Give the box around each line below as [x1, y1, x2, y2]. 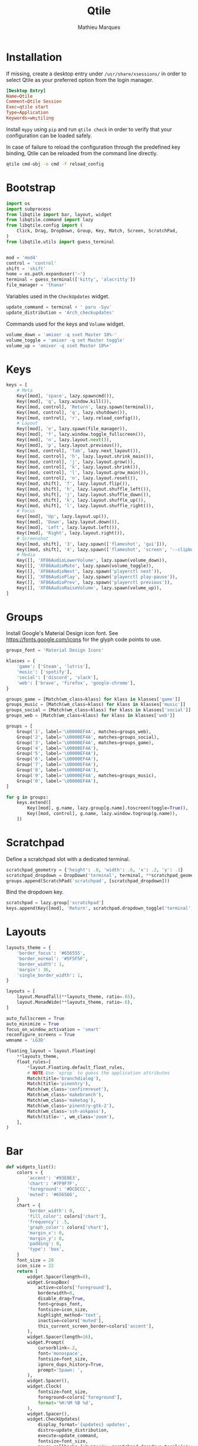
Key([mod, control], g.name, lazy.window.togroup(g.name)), [27, 811, 178, 817]
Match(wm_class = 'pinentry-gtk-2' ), [27, 1103, 115, 1109]
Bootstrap [6, 181, 56, 194]
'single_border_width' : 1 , [16, 972, 83, 978]
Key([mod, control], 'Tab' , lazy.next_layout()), [16, 448, 141, 453]
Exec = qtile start [6, 104, 49, 110]
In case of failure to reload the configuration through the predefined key [6, 143, 181, 150]
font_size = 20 [16, 1257, 54, 1263]
